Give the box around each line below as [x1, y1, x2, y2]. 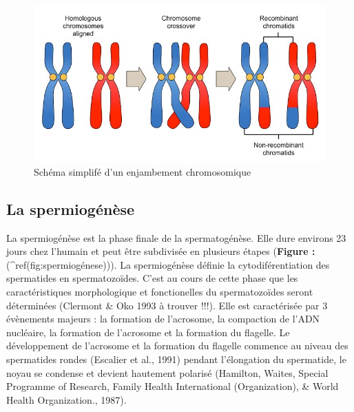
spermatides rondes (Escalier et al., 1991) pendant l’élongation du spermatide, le [6, 352, 346, 367]
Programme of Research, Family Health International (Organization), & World [6, 379, 339, 393]
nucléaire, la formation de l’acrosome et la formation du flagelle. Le [6, 325, 290, 339]
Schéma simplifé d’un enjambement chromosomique [34, 164, 251, 178]
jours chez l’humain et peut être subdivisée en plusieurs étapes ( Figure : [6, 244, 315, 258]
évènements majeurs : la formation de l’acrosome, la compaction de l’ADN [6, 311, 320, 326]
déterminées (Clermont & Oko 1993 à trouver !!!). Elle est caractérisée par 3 [6, 298, 328, 312]
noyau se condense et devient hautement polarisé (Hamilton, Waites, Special [6, 365, 329, 380]
